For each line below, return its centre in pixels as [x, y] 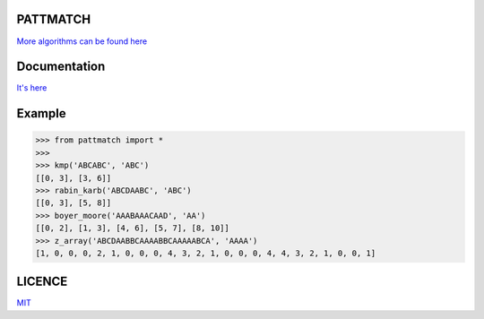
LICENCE [42, 282]
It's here [32, 88]
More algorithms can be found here [82, 41]
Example [41, 113]
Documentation [61, 67]
